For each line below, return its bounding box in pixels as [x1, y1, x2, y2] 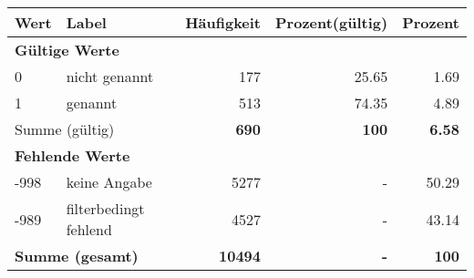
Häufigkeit [185, 12, 262, 33]
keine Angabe [66, 171, 152, 192]
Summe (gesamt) [15, 245, 139, 266]
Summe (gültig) [15, 118, 115, 139]
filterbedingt [66, 198, 145, 219]
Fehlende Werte [15, 145, 130, 166]
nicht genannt [66, 66, 154, 87]
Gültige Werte [15, 39, 119, 60]
